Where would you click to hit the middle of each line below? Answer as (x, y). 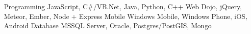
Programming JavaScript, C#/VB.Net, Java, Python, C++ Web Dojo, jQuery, (123, 6)
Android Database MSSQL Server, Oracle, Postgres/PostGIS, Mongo (108, 25)
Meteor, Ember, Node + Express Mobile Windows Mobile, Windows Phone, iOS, (126, 16)
